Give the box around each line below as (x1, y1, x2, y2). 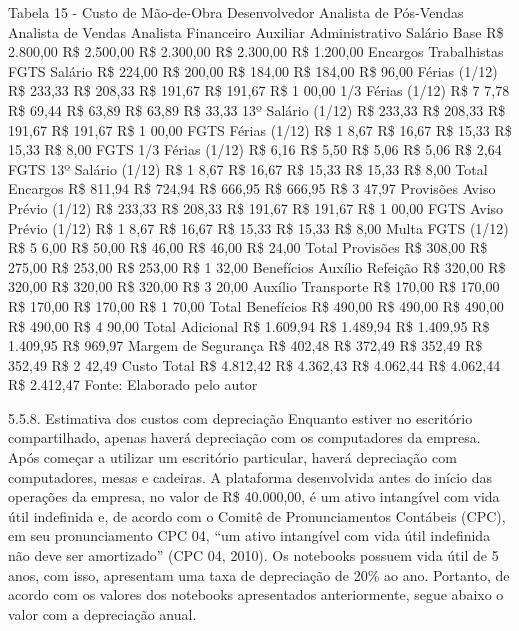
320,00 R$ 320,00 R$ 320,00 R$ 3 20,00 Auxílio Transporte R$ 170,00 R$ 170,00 (8, 276, 500, 297)
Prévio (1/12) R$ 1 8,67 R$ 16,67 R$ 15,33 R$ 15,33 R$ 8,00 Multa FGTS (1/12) (8, 217, 509, 238)
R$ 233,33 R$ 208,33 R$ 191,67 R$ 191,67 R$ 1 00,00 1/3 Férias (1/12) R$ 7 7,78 (8, 80, 510, 101)
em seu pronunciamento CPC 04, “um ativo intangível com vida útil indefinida (8, 525, 491, 546)
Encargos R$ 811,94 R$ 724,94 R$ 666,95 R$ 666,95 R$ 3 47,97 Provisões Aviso (8, 178, 496, 199)
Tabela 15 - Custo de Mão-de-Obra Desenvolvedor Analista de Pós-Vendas (8, 2, 464, 22)
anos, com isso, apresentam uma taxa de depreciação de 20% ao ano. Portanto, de (8, 564, 510, 585)
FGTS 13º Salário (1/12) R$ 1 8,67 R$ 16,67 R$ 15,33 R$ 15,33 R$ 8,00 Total (8, 158, 488, 179)
